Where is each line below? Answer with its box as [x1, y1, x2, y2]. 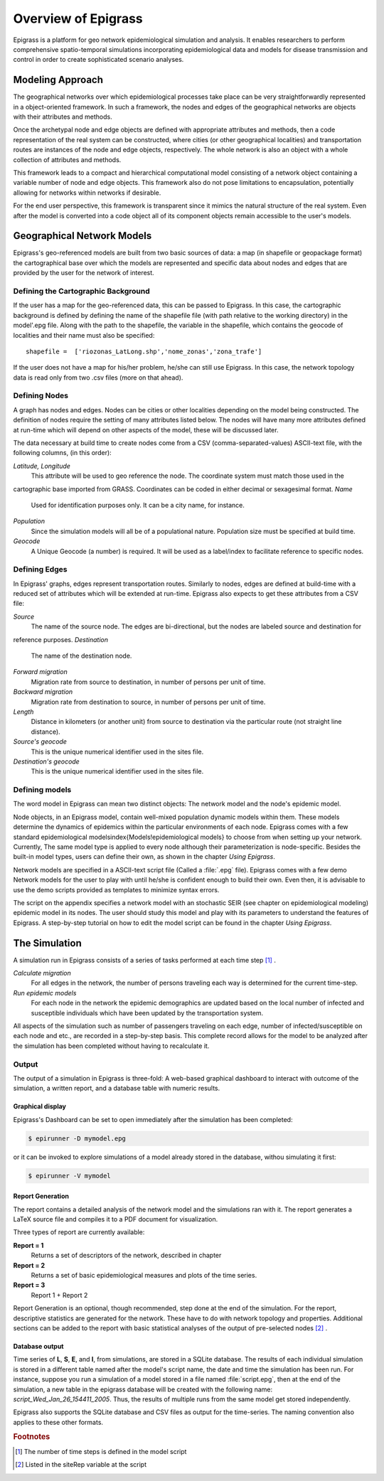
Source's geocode [13, 737, 68, 746]
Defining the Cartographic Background [13, 286, 151, 296]
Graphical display [13, 1102, 67, 1111]
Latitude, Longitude [13, 461, 71, 470]
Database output [13, 1342, 64, 1350]
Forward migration [13, 668, 68, 676]
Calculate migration [13, 969, 71, 978]
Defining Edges [13, 565, 68, 574]
